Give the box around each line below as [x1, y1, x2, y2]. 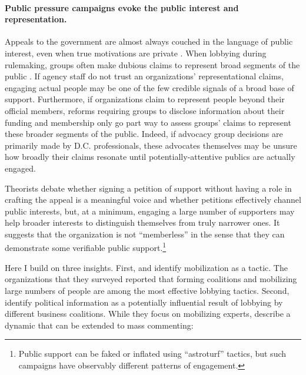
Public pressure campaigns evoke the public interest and [5, 1, 239, 14]
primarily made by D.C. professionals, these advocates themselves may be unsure [5, 139, 297, 151]
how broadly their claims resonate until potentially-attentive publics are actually [5, 150, 295, 163]
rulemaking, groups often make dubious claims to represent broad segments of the [5, 58, 300, 71]
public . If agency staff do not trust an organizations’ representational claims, [5, 70, 284, 82]
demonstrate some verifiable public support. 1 [5, 240, 167, 254]
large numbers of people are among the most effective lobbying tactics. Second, [5, 284, 290, 296]
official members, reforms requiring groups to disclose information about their [5, 104, 285, 116]
